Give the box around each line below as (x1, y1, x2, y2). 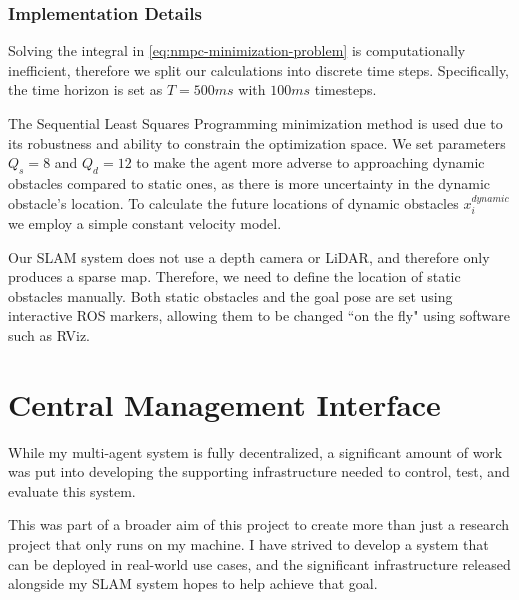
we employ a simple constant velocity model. (8, 213, 282, 233)
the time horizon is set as (8, 79, 163, 100)
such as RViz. (8, 324, 90, 345)
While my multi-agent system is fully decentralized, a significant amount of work (8, 441, 503, 462)
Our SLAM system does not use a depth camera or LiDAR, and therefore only (8, 246, 490, 267)
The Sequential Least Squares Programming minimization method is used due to (8, 113, 503, 133)
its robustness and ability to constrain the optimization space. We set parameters (8, 132, 506, 153)
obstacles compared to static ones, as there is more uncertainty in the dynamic (8, 172, 491, 193)
